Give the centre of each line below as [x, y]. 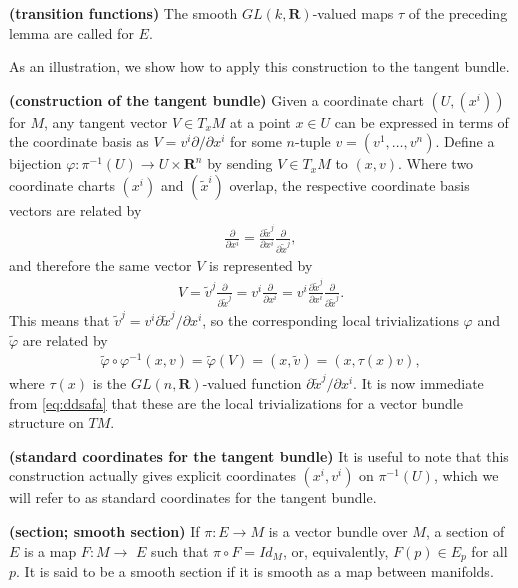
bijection [35, 163]
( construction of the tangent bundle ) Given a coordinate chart [216, 99]
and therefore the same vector [100, 264]
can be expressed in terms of [421, 121]
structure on [46, 422]
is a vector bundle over [338, 531]
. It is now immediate [418, 383]
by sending [240, 163]
